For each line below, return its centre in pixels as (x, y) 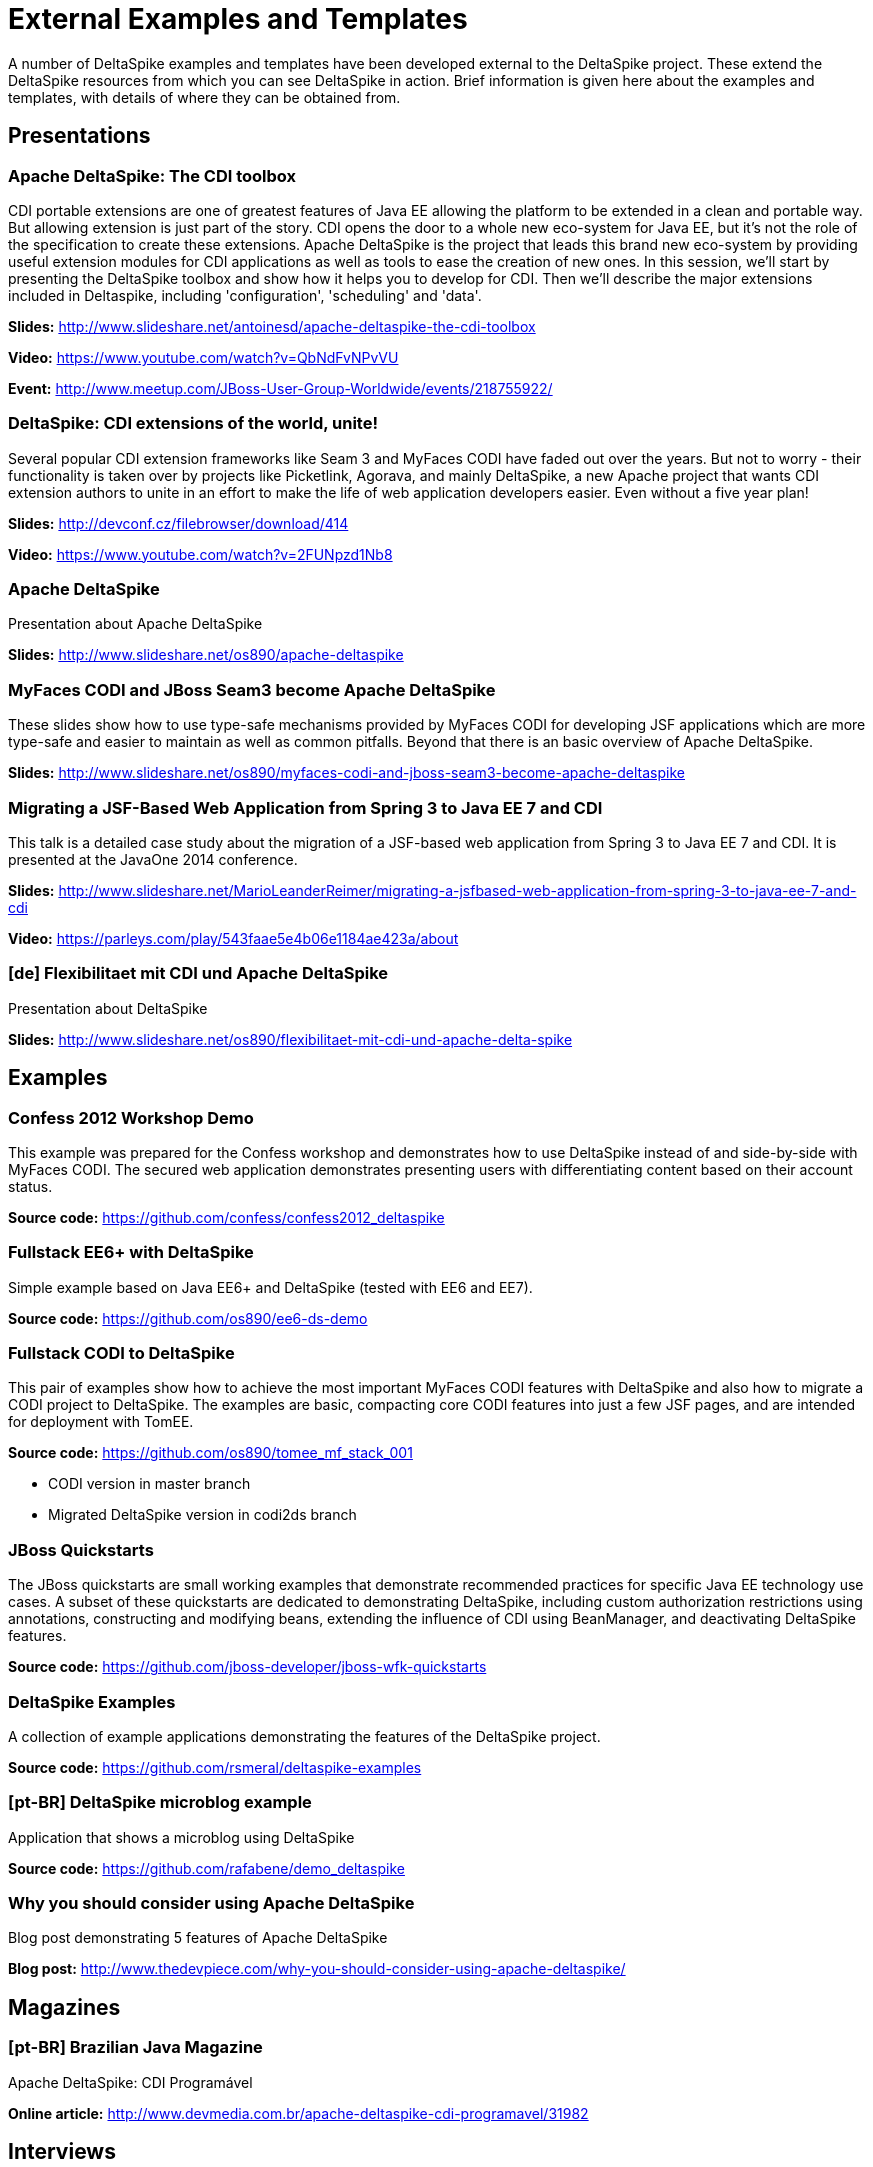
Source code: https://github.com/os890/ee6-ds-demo (188, 1318)
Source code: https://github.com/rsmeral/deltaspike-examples (215, 1767)
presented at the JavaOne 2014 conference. (153, 859)
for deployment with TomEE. (101, 1422)
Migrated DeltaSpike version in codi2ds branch (202, 1515)
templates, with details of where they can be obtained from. (204, 97)
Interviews (62, 2152)
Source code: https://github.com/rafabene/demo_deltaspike (206, 1868)
